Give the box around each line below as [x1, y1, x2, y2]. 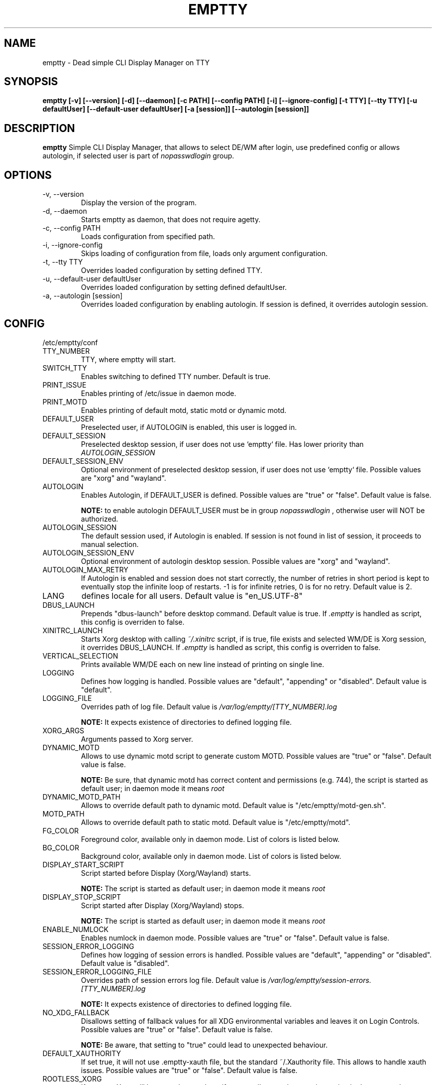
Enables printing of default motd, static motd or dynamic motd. [81, 406, 287, 414]
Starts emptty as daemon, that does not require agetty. [81, 215, 261, 224]
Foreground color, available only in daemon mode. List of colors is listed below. [81, 834, 340, 843]
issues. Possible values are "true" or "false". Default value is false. [81, 1066, 298, 1075]
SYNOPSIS [4, 75, 58, 88]
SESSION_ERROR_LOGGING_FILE [42, 967, 152, 976]
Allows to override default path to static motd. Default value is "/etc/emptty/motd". [81, 817, 350, 826]
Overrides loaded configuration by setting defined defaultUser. [81, 283, 287, 292]
